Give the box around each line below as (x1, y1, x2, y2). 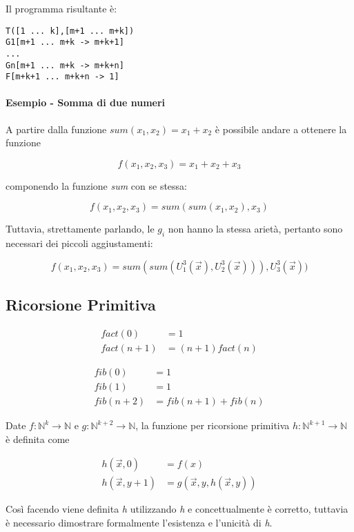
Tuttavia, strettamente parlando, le (6, 221, 155, 236)
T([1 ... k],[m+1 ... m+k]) (6, 26, 135, 36)
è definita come (6, 431, 70, 446)
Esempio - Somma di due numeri (6, 95, 166, 110)
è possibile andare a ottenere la (215, 121, 347, 136)
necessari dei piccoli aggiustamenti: (6, 236, 153, 250)
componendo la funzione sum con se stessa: (6, 178, 187, 193)
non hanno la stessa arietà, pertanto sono (168, 221, 343, 236)
